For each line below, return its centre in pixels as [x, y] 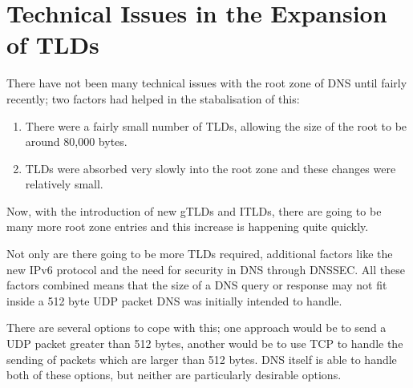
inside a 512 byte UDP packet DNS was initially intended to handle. [174, 300]
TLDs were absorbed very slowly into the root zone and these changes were [211, 168]
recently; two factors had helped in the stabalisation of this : [153, 98]
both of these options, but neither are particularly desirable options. [174, 375]
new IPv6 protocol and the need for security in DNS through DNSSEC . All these [206, 269]
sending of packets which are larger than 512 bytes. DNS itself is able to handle [202, 359]
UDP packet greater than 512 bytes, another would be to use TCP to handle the [205, 344]
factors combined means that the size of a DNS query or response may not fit [197, 285]
